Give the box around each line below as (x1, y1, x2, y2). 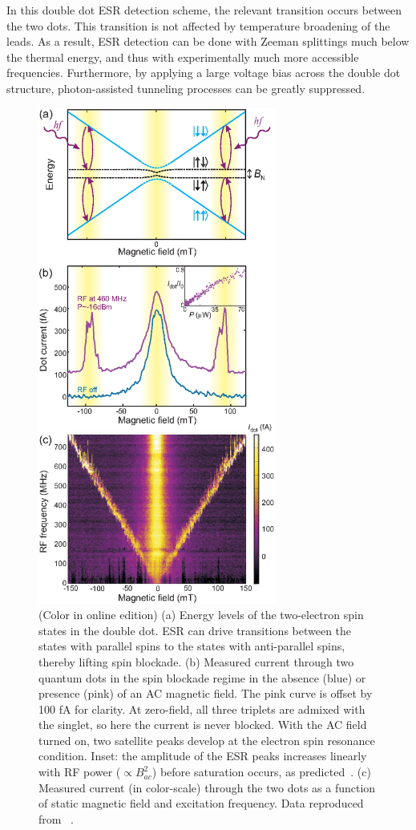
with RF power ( (38, 763, 121, 780)
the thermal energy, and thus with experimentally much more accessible (6, 48, 359, 65)
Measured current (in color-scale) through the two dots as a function (38, 779, 376, 796)
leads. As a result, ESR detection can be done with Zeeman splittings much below (6, 33, 410, 50)
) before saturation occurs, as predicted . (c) (151, 763, 371, 780)
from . (38, 810, 75, 827)
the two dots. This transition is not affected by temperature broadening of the (6, 17, 390, 34)
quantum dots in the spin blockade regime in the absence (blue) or (38, 669, 366, 686)
